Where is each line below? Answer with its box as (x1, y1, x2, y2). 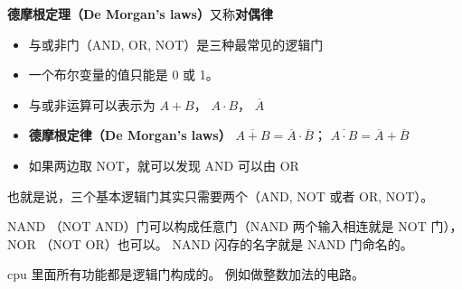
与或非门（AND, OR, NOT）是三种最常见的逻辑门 (28, 34, 324, 53)
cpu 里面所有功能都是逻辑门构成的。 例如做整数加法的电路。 (7, 265, 365, 284)
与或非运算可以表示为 (28, 95, 156, 114)
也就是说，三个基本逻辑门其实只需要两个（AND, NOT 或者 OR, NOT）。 (7, 186, 434, 205)
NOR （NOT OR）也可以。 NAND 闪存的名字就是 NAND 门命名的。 (7, 234, 413, 253)
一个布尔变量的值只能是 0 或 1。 (28, 65, 219, 84)
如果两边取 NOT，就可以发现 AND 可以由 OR (28, 155, 299, 174)
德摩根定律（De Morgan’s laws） (28, 126, 231, 144)
